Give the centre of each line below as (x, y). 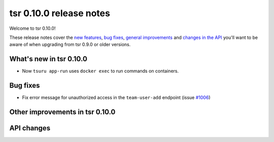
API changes (30, 128)
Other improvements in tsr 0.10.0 (62, 112)
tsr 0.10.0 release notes (60, 13)
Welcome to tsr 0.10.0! (32, 28)
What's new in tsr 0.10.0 (48, 59)
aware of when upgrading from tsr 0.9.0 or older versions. (70, 44)
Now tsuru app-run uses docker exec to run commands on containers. (100, 71)
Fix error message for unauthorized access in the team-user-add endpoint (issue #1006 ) (116, 98)
